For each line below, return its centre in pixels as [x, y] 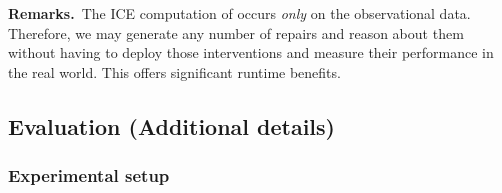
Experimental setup [89, 175]
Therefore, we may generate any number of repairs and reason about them [236, 32]
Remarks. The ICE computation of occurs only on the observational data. [239, 13]
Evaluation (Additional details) [171, 125]
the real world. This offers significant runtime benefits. [174, 71]
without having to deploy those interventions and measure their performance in [251, 52]
